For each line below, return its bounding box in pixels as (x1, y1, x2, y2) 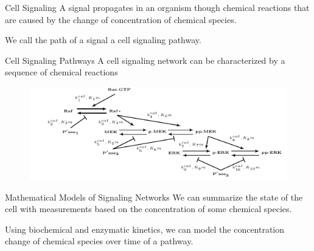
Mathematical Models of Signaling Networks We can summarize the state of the (5, 190, 303, 203)
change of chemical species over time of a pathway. (5, 235, 194, 247)
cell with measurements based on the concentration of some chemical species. (5, 202, 292, 215)
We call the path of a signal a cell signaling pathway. (5, 33, 201, 46)
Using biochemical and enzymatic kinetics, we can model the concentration (5, 222, 285, 235)
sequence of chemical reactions (5, 66, 118, 78)
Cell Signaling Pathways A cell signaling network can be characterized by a (5, 53, 285, 66)
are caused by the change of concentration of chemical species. (5, 13, 237, 26)
